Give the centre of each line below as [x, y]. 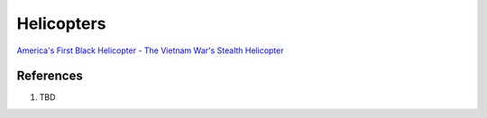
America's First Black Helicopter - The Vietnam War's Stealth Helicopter [150, 50]
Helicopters [61, 23]
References [50, 76]
